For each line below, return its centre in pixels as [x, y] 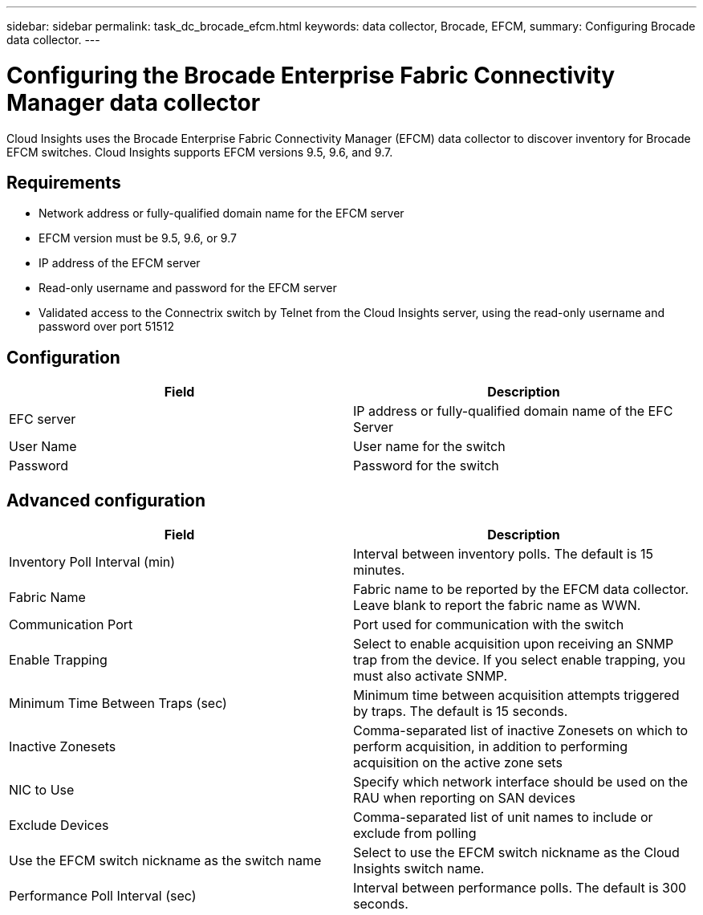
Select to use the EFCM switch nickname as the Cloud [516, 853]
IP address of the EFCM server [120, 263]
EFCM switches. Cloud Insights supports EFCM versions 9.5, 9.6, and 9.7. [200, 152]
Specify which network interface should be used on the [521, 782]
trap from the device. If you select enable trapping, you [519, 660]
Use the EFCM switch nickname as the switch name [165, 861]
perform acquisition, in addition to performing [491, 747]
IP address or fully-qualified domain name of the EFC [513, 411]
